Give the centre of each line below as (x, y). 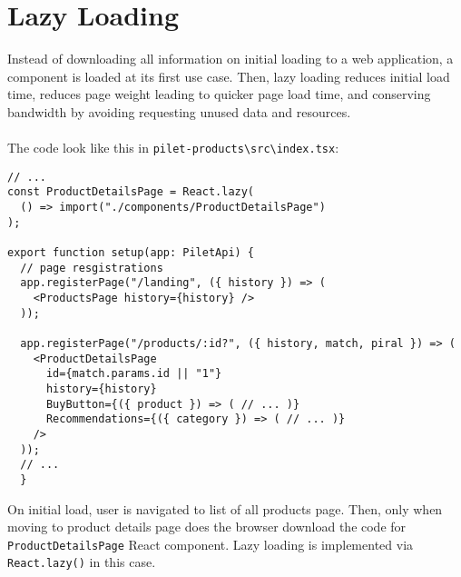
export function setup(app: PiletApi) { (131, 253)
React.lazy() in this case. (82, 562)
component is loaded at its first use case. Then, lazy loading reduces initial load (229, 76)
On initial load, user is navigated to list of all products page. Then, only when (225, 508)
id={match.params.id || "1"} (134, 374)
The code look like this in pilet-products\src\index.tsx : (173, 148)
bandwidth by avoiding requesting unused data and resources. (179, 111)
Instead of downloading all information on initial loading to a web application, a (230, 59)
